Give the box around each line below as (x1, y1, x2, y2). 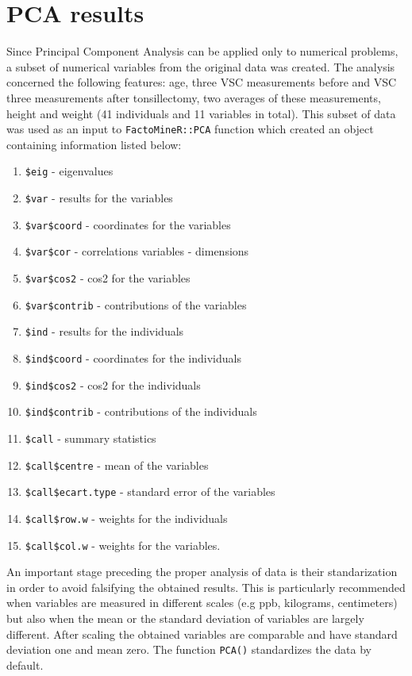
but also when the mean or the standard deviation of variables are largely (6, 609, 364, 626)
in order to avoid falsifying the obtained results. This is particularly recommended (6, 578, 406, 595)
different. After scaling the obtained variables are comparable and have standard (6, 625, 398, 642)
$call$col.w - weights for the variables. (25, 536, 221, 553)
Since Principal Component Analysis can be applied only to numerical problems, (6, 43, 399, 60)
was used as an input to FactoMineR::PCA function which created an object (6, 121, 374, 137)
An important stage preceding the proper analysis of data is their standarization (6, 563, 398, 580)
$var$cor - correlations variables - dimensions (25, 243, 249, 259)
